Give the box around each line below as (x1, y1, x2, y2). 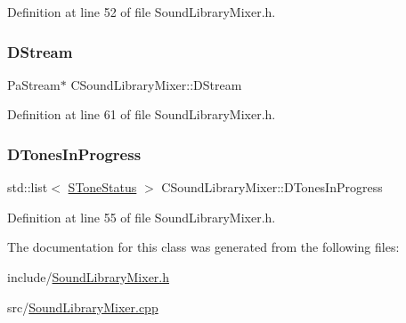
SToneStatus (68, 178, 137, 197)
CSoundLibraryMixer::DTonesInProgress (161, 178, 383, 197)
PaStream (7, 75, 61, 93)
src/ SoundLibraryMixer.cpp (7, 297, 158, 316)
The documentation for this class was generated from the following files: (7, 238, 400, 256)
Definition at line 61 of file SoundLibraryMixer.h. (7, 105, 276, 124)
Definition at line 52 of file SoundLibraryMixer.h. (7, 3, 276, 20)
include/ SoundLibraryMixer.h (7, 268, 170, 286)
